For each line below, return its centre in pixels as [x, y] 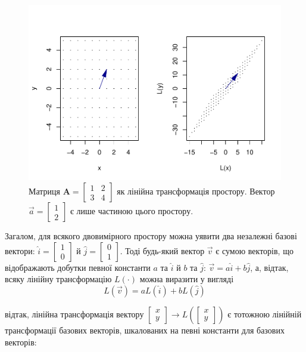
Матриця [45, 191]
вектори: [20, 250]
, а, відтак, [269, 267]
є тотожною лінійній [265, 314]
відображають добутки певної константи [78, 267]
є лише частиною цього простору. [132, 211]
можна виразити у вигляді [187, 279]
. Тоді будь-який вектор [162, 250]
